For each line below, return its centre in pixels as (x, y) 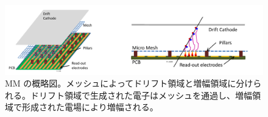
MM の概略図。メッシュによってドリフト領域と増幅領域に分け (129, 83)
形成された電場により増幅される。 (90, 107)
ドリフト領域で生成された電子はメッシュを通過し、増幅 (141, 95)
